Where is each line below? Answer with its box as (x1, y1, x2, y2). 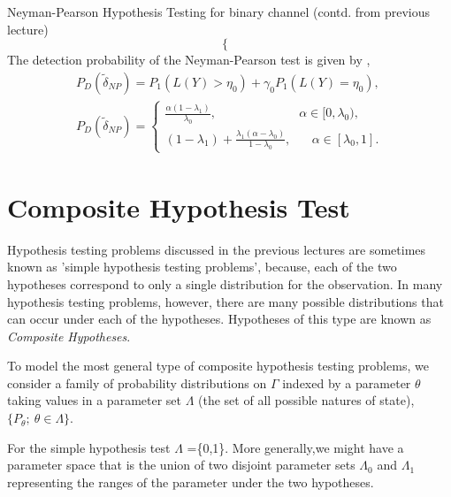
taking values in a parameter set (7, 391, 181, 409)
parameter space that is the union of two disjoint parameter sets (7, 455, 355, 474)
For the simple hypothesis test (7, 438, 171, 456)
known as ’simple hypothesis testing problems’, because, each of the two (7, 257, 397, 276)
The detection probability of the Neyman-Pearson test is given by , (7, 50, 371, 69)
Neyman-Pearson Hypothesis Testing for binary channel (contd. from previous (7, 3, 430, 20)
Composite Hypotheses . (7, 326, 131, 345)
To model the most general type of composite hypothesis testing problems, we (7, 356, 429, 375)
